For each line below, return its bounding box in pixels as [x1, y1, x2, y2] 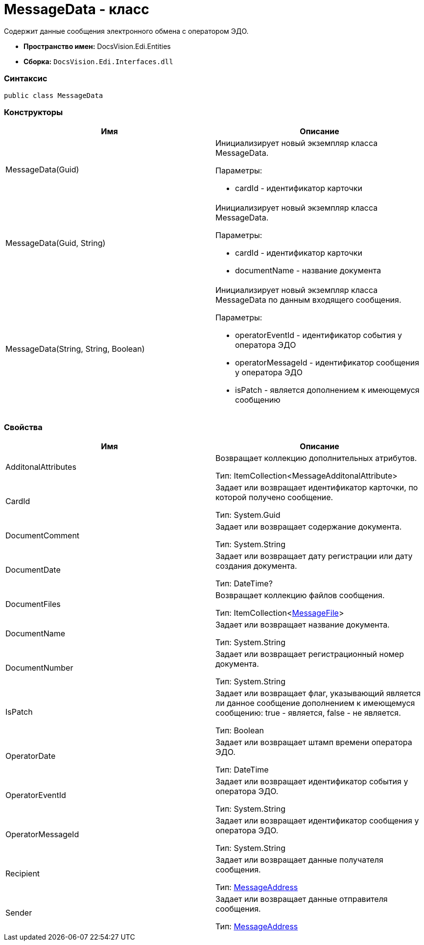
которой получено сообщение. [215, 492, 333, 502]
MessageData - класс [4, 1, 149, 18]
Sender [5, 908, 32, 918]
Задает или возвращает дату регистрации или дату [215, 551, 413, 561]
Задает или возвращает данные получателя [215, 855, 383, 865]
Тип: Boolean [215, 726, 264, 735]
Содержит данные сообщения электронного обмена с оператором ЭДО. [4, 26, 249, 35]
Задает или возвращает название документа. [215, 620, 390, 630]
